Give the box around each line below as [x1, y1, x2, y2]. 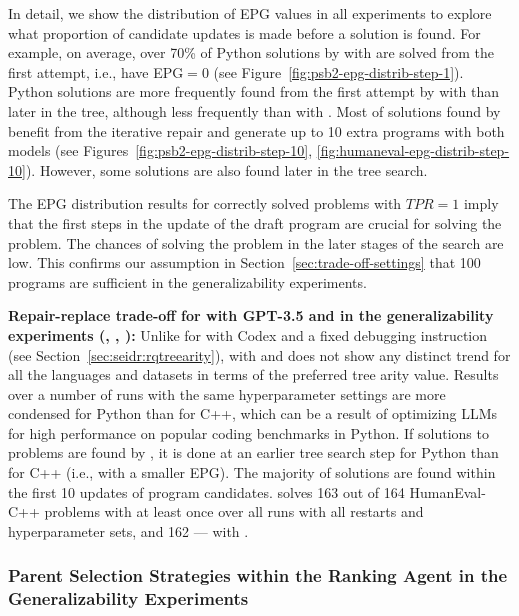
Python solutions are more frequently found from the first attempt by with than [8, 81, 500, 102]
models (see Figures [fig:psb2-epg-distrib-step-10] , [8, 140, 313, 161]
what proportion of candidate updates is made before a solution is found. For [8, 22, 481, 43]
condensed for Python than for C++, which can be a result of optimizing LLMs [8, 403, 498, 424]
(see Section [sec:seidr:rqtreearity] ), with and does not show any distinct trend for [8, 344, 511, 365]
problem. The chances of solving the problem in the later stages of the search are [8, 232, 504, 253]
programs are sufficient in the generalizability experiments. [8, 271, 367, 292]
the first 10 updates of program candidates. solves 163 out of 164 [8, 481, 405, 502]
